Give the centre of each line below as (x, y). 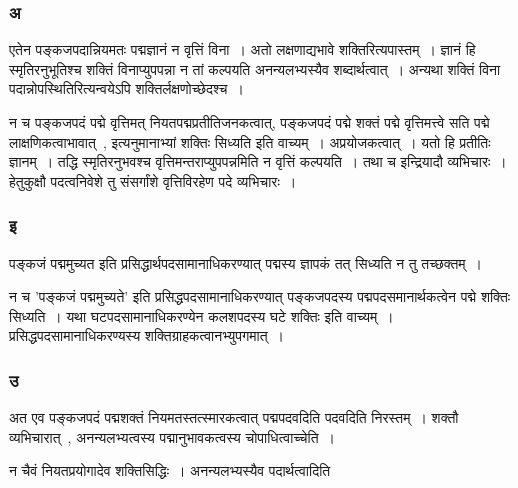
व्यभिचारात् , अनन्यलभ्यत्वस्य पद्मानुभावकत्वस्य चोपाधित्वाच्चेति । (172, 436)
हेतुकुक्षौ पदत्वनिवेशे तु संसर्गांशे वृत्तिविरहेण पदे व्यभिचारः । (153, 180)
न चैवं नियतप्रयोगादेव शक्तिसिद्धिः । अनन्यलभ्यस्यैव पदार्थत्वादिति (170, 470)
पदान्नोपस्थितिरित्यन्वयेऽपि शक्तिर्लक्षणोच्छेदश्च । (126, 88)
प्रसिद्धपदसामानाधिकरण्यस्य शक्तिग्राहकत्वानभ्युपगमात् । (147, 335)
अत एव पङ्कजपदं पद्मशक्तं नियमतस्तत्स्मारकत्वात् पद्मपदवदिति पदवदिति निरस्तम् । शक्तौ (234, 417)
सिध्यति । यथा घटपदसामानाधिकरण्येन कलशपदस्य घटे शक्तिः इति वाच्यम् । (201, 315)
